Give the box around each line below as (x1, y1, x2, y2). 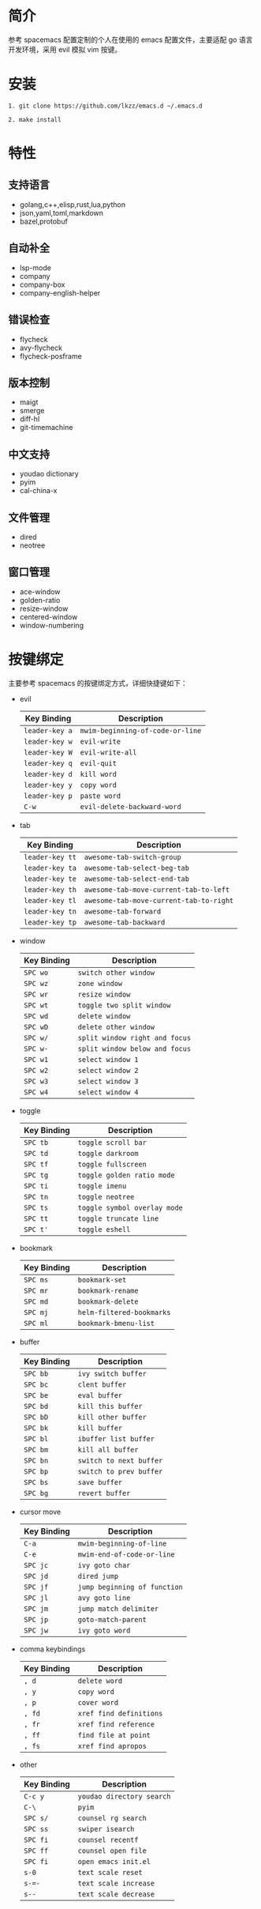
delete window (77, 1011, 131, 1020)
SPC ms (23, 1275, 49, 1284)
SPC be (23, 1391, 49, 1399)
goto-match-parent (77, 1615, 147, 1624)
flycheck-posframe (19, 351, 83, 360)
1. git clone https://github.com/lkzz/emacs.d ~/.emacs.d (8, 102, 203, 110)
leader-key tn (23, 906, 77, 916)
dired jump (77, 1572, 119, 1580)
